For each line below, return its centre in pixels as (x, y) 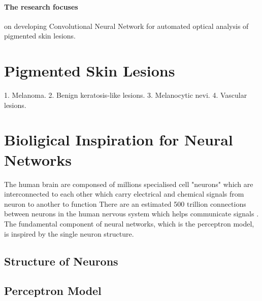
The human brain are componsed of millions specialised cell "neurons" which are (129, 184)
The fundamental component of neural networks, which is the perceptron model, (129, 223)
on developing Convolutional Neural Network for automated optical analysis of (126, 26)
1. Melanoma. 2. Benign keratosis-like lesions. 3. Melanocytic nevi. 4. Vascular (126, 95)
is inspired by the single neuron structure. (69, 233)
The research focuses (41, 6)
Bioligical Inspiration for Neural (119, 140)
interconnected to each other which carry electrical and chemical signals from (124, 194)
